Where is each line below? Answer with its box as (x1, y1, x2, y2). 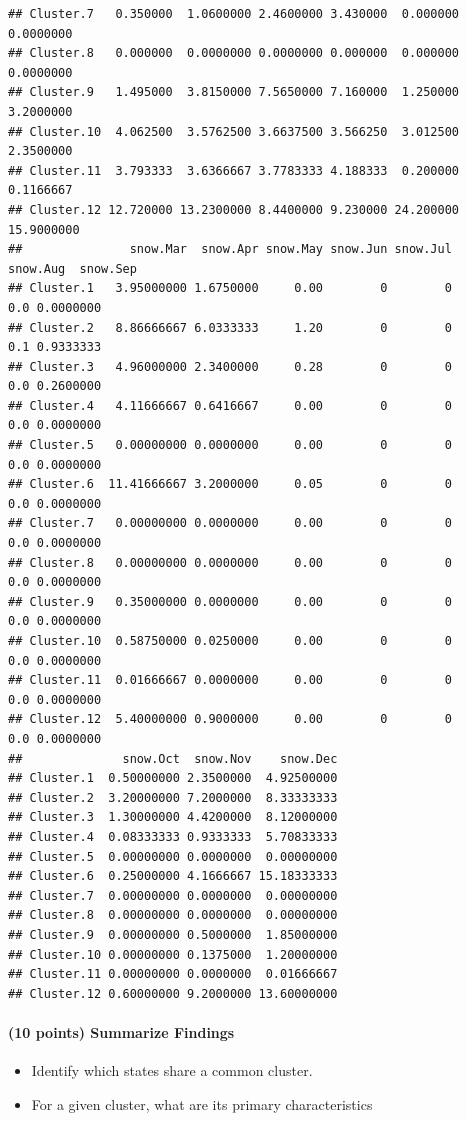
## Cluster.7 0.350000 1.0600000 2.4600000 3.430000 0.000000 (8, 7, 460, 21)
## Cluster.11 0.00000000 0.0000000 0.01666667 (8, 967, 338, 982)
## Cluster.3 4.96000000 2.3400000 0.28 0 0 (8, 359, 452, 374)
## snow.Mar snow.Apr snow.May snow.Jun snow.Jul (8, 242, 452, 257)
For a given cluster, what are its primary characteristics (31, 1093, 373, 1114)
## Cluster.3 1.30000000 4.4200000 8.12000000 (8, 810, 338, 825)
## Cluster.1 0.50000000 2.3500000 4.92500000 (8, 771, 338, 786)
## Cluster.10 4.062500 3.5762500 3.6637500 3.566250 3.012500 (8, 124, 460, 139)
